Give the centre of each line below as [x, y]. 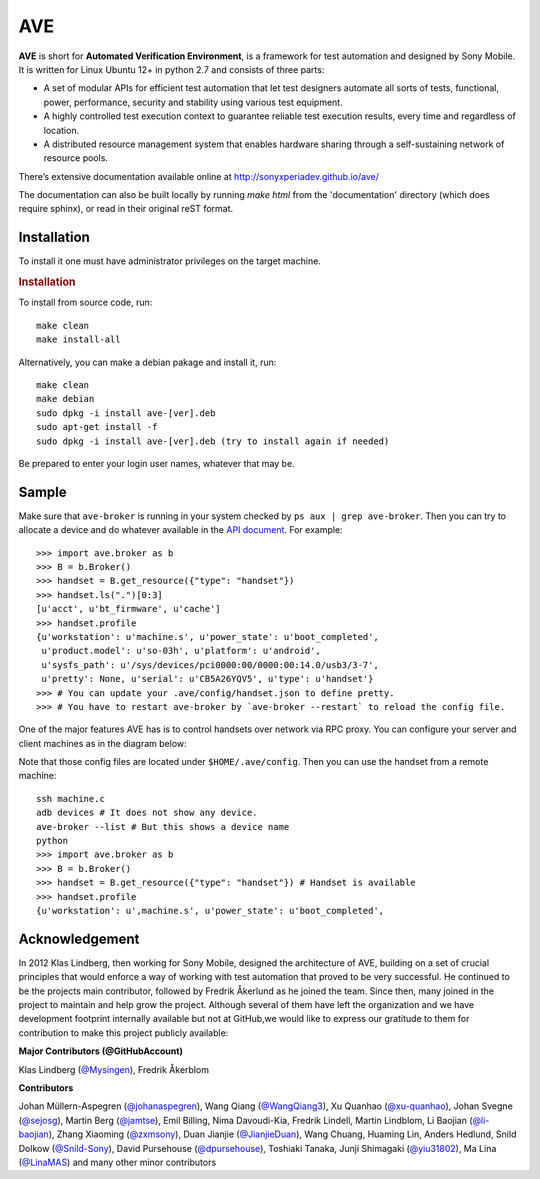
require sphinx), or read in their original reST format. [126, 209]
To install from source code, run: [85, 302]
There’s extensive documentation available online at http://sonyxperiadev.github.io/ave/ [199, 176]
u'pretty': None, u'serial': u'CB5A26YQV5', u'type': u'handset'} [207, 679]
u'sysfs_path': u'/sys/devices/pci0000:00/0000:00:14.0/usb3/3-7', [210, 664]
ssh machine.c [70, 798]
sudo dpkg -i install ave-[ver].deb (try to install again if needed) [213, 441]
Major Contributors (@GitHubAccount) [101, 1051]
